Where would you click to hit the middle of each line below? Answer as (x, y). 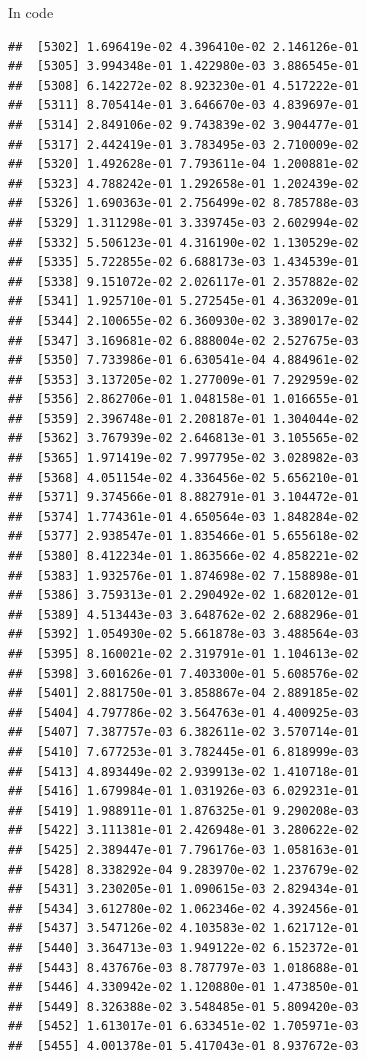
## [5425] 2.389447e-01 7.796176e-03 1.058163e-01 (183, 849)
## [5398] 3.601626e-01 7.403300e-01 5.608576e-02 (183, 673)
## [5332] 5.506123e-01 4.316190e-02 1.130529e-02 (183, 242)
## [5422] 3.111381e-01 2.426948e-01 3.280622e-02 (183, 830)
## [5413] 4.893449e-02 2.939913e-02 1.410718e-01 (183, 771)
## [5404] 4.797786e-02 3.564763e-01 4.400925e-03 (183, 712)
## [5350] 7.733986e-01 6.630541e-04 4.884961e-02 (183, 360)
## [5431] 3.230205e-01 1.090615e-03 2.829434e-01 (183, 889)
